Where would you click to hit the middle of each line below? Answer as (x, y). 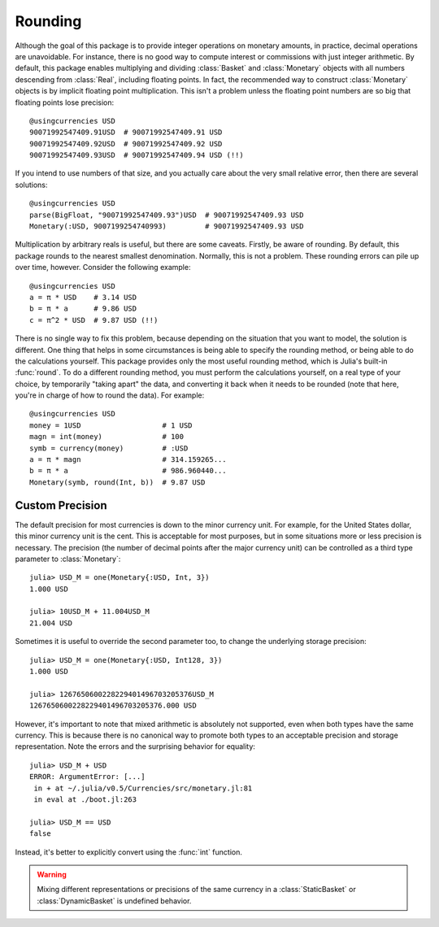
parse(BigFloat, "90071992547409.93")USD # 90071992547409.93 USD (167, 215)
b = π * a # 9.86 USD (83, 309)
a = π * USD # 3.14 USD (83, 297)
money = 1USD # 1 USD (111, 425)
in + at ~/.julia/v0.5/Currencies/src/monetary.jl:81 (143, 788)
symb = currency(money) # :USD (109, 448)
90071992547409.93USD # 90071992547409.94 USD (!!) (137, 155)
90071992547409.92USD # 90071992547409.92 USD (126, 144)
